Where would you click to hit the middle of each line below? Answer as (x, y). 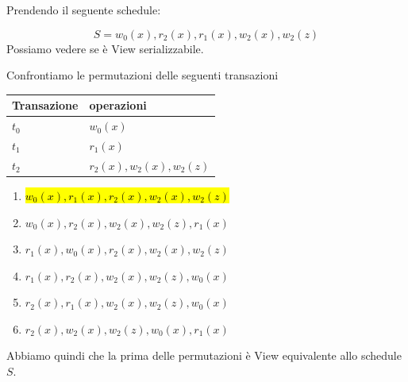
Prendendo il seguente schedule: (84, 10)
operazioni (118, 105)
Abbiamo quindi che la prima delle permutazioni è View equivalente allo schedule (204, 355)
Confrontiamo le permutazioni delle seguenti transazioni (142, 75)
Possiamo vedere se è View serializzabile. (105, 48)
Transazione (45, 105)
